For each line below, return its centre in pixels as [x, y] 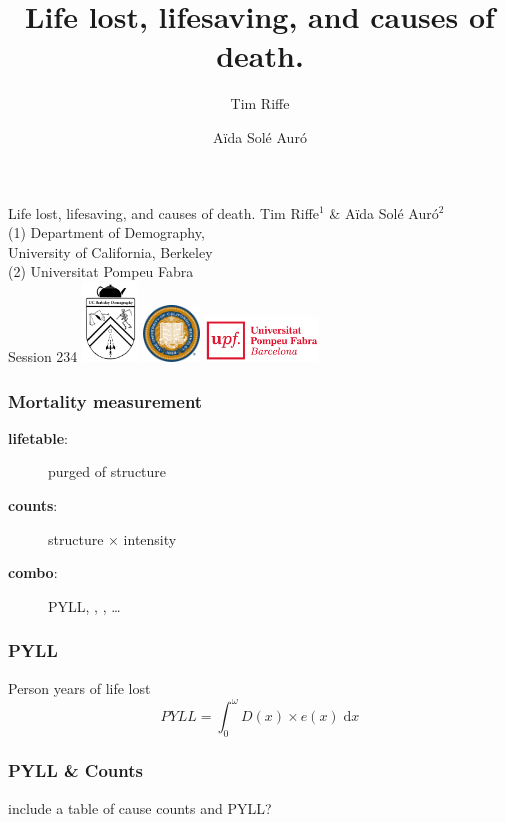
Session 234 [43, 356]
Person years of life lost [79, 687]
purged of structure [107, 471]
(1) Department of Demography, [106, 232]
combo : [33, 572]
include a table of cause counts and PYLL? [140, 807]
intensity [150, 538]
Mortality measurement [105, 400]
